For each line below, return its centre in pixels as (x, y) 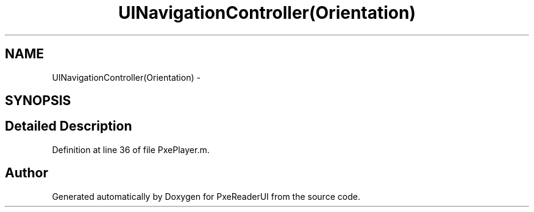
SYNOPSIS (38, 101)
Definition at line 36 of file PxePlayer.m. (131, 149)
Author (27, 173)
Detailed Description (69, 126)
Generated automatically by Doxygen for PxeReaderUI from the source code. (206, 196)
